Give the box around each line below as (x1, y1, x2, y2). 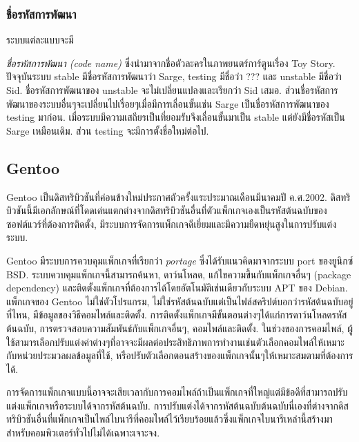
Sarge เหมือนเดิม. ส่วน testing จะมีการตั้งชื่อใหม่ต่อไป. (6, 123, 209, 137)
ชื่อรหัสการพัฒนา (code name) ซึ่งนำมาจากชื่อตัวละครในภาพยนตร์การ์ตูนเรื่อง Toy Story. (6, 55, 336, 70)
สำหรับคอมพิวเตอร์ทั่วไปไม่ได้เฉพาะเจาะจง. (6, 425, 160, 440)
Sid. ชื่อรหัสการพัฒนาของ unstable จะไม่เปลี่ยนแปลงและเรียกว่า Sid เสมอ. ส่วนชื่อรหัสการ (6, 83, 338, 97)
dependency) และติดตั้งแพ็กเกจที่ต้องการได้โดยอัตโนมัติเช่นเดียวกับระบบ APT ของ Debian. (6, 280, 348, 295)
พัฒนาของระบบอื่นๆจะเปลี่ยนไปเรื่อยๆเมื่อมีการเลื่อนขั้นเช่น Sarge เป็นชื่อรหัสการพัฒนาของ (6, 96, 329, 110)
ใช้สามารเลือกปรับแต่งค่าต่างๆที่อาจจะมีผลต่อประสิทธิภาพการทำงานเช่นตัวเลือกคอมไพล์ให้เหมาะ (6, 334, 345, 349)
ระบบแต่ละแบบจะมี (6, 32, 74, 47)
